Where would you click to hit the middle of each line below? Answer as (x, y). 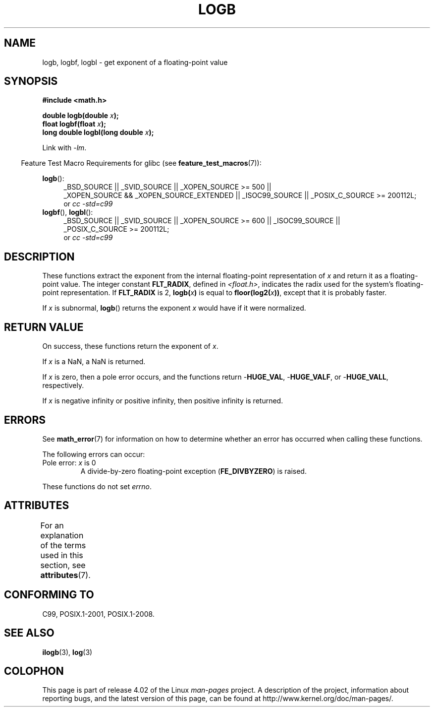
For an (52, 525)
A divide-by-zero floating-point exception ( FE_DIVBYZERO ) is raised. (193, 471)
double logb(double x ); (81, 116)
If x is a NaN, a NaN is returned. (94, 362)
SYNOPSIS (31, 81)
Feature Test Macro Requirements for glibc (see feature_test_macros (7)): (141, 163)
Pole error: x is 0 (69, 462)
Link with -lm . (64, 148)
